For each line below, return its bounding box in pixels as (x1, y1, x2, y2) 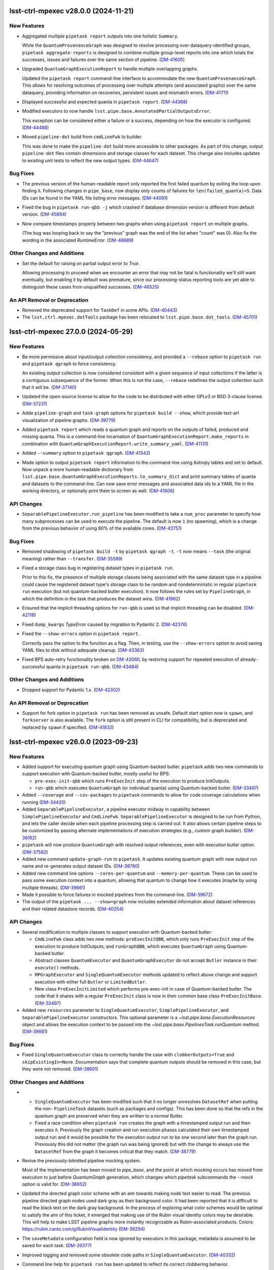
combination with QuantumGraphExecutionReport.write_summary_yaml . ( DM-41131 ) (22, 440, 209, 447)
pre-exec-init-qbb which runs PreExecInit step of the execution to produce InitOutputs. (35, 778, 230, 784)
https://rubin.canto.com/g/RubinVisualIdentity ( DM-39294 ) (22, 1226, 145, 1232)
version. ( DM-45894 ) (22, 211, 67, 217)
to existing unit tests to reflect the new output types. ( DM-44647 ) (22, 157, 159, 164)
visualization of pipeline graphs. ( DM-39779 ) (22, 417, 116, 423)
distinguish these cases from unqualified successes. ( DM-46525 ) (22, 283, 159, 290)
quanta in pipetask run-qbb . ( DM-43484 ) (46, 663, 139, 670)
